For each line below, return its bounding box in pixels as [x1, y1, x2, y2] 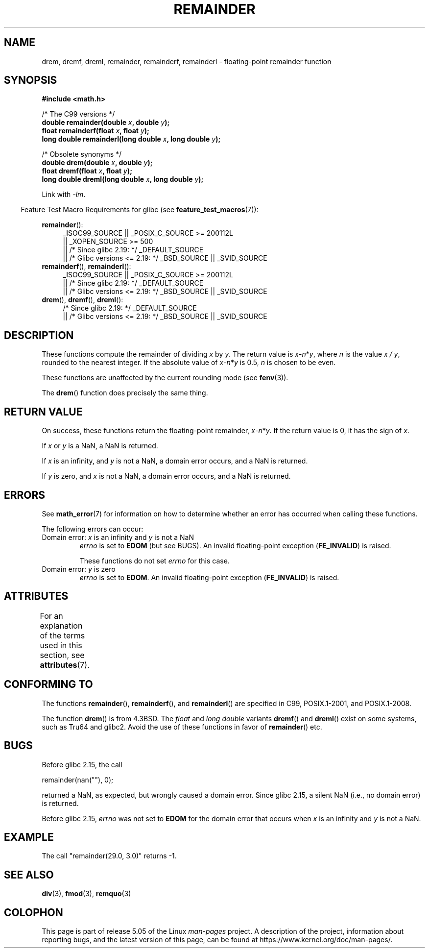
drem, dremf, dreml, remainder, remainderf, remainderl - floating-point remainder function [42, 57, 332, 66]
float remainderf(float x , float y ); [42, 126, 149, 135]
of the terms [40, 630, 85, 640]
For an [40, 610, 63, 621]
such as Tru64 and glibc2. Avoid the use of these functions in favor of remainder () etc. [42, 722, 322, 731]
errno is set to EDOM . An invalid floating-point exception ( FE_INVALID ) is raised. [79, 573, 339, 582]
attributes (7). [40, 659, 90, 670]
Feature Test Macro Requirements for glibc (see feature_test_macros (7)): [21, 205, 259, 214]
